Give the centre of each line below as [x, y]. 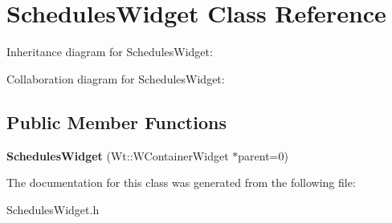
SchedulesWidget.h [53, 209]
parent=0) [263, 155]
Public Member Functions [116, 122]
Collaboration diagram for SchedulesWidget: [116, 78]
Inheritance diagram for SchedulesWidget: [110, 52]
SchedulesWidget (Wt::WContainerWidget [118, 155]
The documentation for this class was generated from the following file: [181, 182]
